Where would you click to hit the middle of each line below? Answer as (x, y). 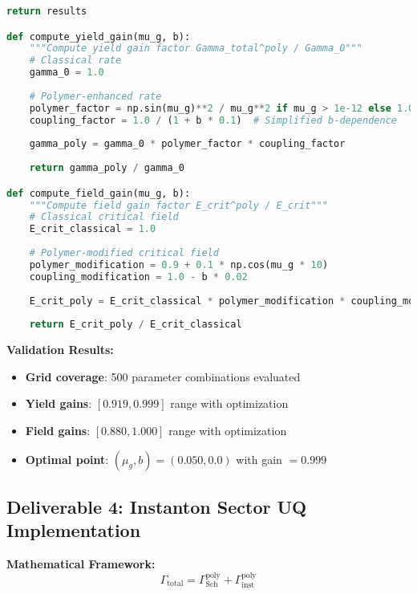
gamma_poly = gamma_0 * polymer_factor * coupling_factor (187, 144)
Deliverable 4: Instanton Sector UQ (157, 506)
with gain (259, 459)
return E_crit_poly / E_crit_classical (136, 325)
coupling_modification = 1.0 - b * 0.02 (138, 277)
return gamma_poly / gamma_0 (107, 168)
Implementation (74, 530)
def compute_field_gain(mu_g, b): (99, 193)
